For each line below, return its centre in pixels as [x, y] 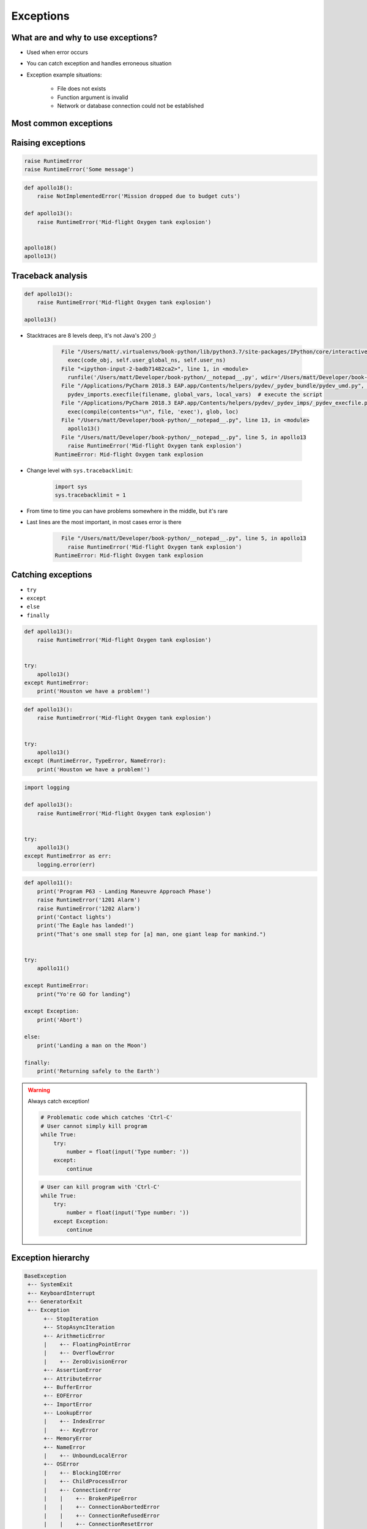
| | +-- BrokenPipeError [91, 1498]
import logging [47, 788]
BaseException [45, 1276]
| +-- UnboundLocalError [86, 1456]
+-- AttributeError [73, 1379]
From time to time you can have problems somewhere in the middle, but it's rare [127, 511]
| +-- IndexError [74, 1421]
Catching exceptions [52, 575]
